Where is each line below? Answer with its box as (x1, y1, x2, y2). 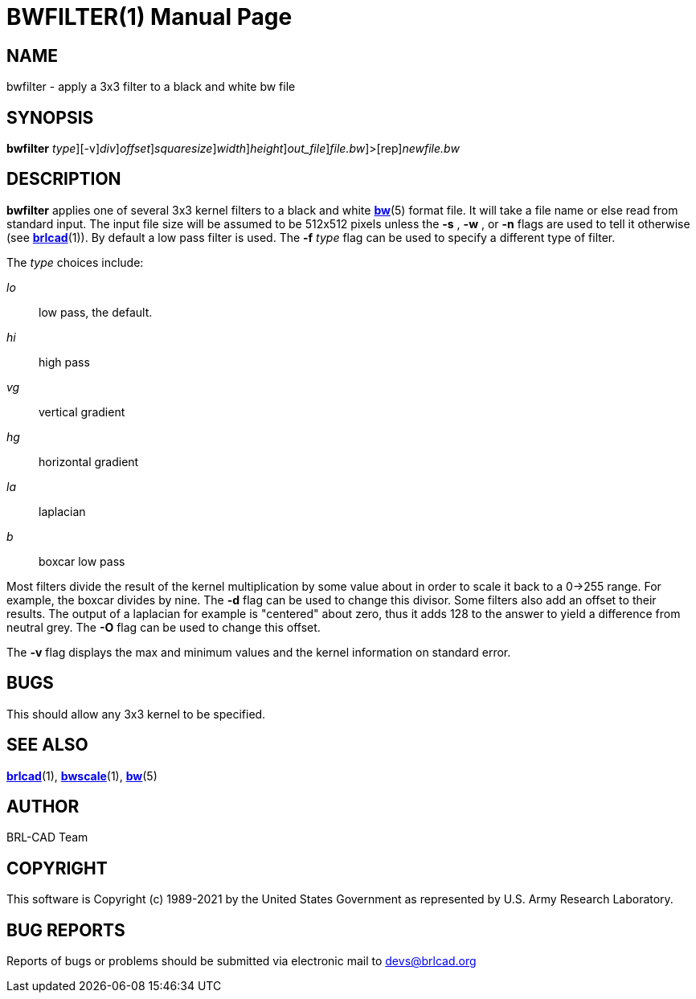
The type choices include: (6, 255, 144, 269)
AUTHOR (6, 796, 80, 817)
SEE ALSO (6, 735, 88, 755)
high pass (39, 354, 90, 369)
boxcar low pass (39, 554, 125, 568)
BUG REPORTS (6, 919, 125, 940)
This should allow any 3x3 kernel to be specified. (6, 706, 266, 721)
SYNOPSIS (6, 107, 94, 128)
